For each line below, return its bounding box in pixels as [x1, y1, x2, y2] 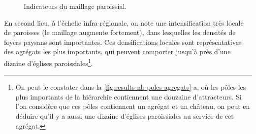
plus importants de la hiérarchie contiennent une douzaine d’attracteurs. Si [15, 91, 242, 101]
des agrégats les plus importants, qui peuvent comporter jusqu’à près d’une [4, 46, 231, 57]
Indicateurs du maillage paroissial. [24, 1, 127, 11]
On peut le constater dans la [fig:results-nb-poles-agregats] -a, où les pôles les [15, 82, 246, 92]
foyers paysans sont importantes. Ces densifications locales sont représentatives [4, 36, 242, 47]
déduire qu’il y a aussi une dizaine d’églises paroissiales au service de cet [15, 111, 234, 121]
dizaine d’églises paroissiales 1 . [4, 56, 93, 68]
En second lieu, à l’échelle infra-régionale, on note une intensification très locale [4, 17, 244, 28]
